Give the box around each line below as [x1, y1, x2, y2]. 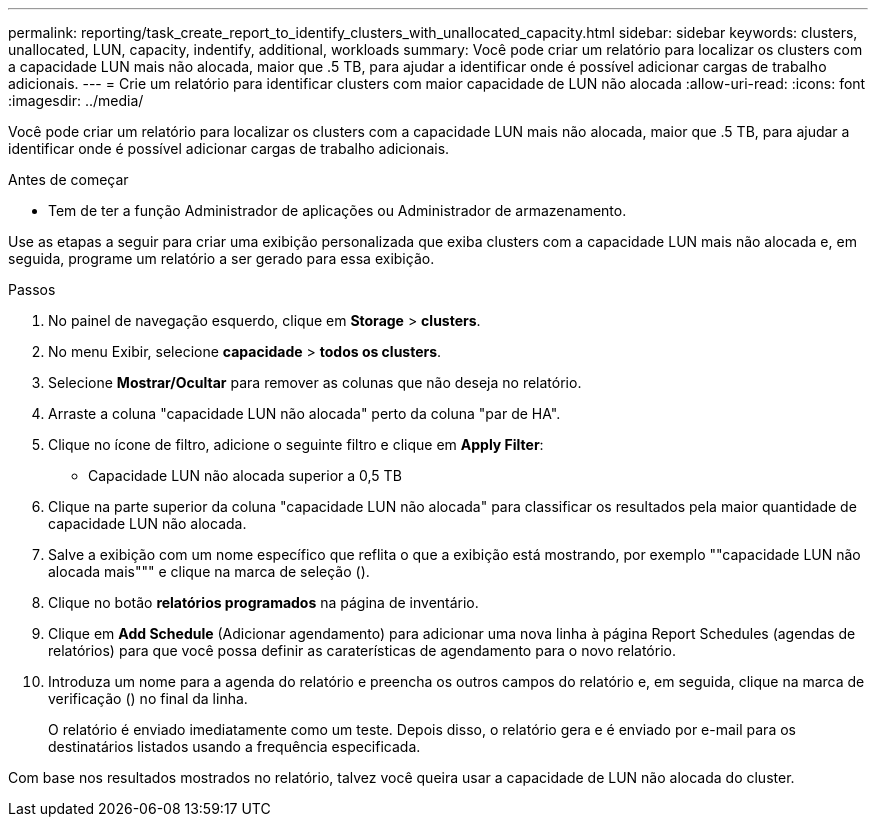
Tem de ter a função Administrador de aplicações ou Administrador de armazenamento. [48, 202, 627, 219]
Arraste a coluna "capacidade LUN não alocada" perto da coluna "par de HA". [48, 405, 561, 422]
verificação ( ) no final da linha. [48, 690, 248, 707]
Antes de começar [8, 171, 129, 188]
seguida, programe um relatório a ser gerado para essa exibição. [8, 250, 435, 267]
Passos [8, 281, 56, 298]
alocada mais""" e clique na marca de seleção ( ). [48, 563, 370, 580]
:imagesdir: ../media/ [8, 92, 144, 109]
